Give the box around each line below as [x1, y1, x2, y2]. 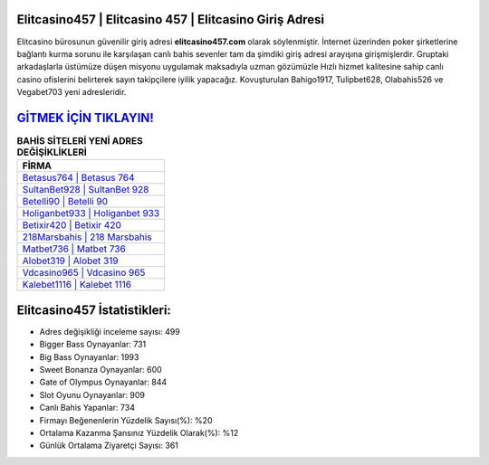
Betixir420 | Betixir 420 [22, 219, 122, 232]
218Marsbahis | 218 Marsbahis [22, 231, 153, 243]
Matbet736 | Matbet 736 [22, 242, 126, 255]
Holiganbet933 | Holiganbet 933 [22, 207, 160, 220]
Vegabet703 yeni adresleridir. [16, 87, 127, 98]
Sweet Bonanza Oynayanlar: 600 [39, 365, 162, 375]
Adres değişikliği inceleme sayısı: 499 [39, 326, 180, 337]
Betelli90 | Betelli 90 [22, 195, 109, 208]
